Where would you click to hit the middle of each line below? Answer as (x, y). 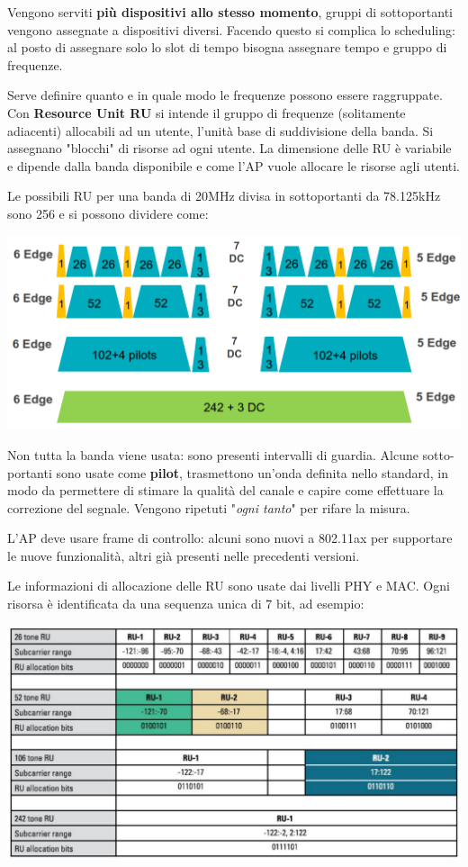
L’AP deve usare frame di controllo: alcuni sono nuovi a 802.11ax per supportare (230, 538)
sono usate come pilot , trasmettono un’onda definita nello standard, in (252, 472)
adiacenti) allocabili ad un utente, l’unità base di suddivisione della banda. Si (220, 130)
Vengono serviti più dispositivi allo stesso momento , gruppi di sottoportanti (230, 12)
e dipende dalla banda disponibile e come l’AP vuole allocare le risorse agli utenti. (234, 165)
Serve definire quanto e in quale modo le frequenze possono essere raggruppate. (225, 95)
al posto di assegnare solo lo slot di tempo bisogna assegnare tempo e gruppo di (227, 47)
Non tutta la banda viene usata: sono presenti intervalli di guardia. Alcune (213, 454)
